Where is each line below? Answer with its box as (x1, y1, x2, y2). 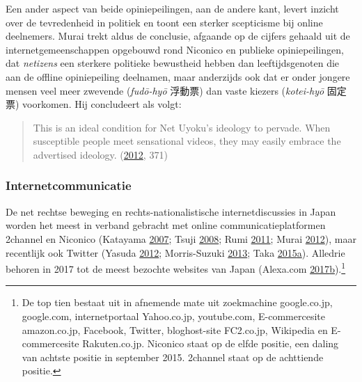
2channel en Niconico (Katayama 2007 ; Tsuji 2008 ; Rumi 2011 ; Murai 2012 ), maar (6, 231, 356, 246)
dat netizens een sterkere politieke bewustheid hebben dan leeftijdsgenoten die (6, 56, 340, 70)
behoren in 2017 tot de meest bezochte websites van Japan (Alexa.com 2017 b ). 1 (6, 260, 346, 276)
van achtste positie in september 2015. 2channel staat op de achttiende (22, 349, 324, 364)
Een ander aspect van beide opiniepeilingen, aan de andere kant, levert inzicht (6, 1, 339, 15)
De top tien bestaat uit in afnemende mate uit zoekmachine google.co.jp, (22, 295, 333, 310)
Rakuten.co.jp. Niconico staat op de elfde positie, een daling (82, 336, 339, 351)
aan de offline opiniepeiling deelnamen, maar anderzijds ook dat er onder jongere (6, 69, 350, 83)
